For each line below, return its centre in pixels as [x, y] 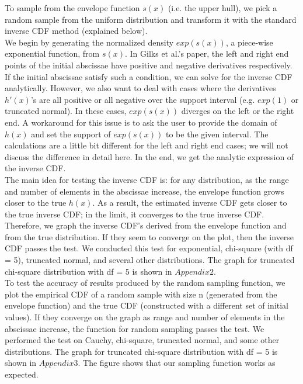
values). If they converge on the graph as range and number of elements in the [145, 317]
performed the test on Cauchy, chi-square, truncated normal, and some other [142, 340]
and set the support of [71, 134]
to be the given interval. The [217, 134]
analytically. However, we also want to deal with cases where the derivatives [140, 88]
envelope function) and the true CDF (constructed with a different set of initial [147, 305]
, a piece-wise [249, 42]
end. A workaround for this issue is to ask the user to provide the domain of [141, 122]
